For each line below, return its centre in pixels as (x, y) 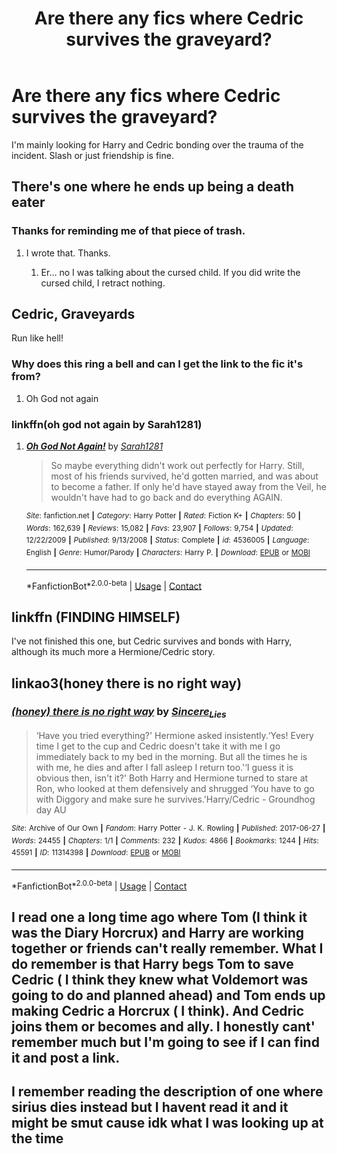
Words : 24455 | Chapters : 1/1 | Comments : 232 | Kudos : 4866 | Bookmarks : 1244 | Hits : (165, 840)
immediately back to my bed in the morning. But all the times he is (171, 757)
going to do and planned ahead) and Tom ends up (168, 995)
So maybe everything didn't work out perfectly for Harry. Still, (177, 466)
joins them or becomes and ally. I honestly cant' (163, 1027)
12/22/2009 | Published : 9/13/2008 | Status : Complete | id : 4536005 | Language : (167, 540)
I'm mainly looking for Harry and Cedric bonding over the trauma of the (157, 144)
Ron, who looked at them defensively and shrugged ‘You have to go (175, 789)
